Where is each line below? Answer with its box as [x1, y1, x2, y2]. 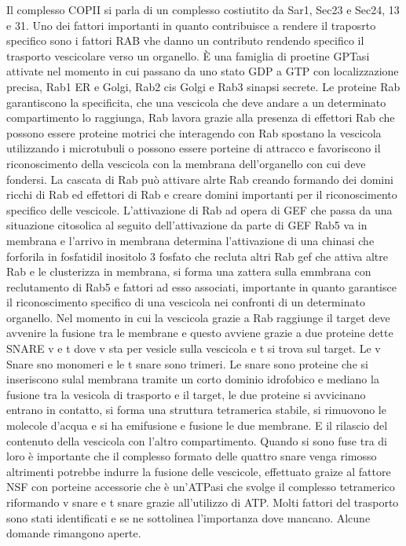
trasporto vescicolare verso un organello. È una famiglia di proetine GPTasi [6, 47, 370, 64]
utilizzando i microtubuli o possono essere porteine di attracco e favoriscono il [6, 140, 381, 156]
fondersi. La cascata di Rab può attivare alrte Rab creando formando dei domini [6, 170, 393, 187]
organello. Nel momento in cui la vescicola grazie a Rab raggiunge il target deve [6, 309, 390, 325]
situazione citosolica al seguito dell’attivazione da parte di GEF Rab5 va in [6, 217, 368, 233]
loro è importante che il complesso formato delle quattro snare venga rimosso [6, 448, 377, 464]
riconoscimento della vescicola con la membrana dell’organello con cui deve [6, 155, 366, 171]
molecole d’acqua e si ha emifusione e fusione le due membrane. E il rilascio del [6, 417, 388, 434]
